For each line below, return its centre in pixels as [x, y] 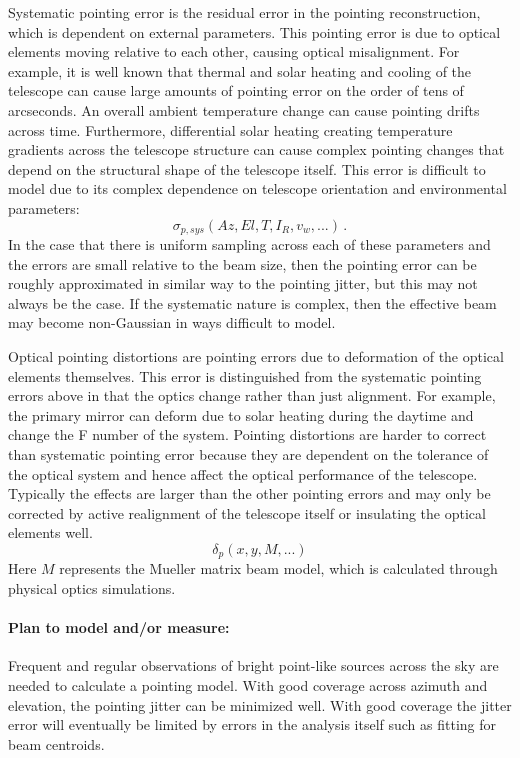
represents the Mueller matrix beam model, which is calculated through [278, 568]
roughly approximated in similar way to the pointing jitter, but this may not [243, 283]
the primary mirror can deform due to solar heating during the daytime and [241, 414]
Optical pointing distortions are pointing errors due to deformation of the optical [256, 355]
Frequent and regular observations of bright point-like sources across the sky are [253, 665]
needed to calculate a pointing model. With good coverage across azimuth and [248, 684]
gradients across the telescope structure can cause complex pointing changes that [256, 149]
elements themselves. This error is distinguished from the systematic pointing [245, 375]
